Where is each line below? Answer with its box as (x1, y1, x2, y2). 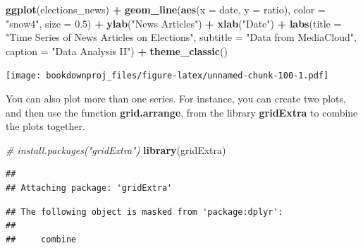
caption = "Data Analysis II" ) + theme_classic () (6, 43, 228, 58)
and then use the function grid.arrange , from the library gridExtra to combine (6, 105, 358, 119)
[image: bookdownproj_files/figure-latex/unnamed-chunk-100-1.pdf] (6, 71, 329, 81)
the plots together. (6, 119, 85, 134)
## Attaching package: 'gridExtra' (6, 183, 173, 193)
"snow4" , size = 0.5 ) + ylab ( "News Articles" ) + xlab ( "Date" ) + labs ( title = (6, 16, 342, 30)
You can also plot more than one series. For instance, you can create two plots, (6, 91, 346, 106)
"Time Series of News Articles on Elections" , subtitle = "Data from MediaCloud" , (6, 30, 357, 45)
